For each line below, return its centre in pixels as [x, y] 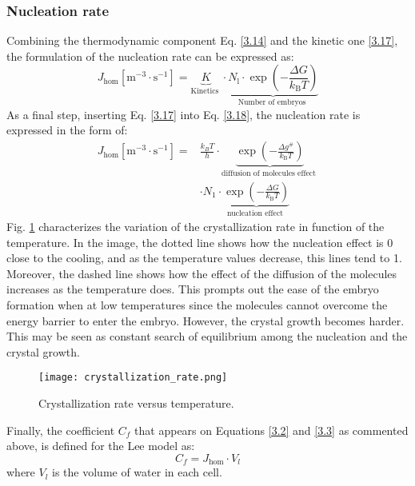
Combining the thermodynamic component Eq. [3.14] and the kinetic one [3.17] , [202, 40]
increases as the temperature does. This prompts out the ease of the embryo [193, 289]
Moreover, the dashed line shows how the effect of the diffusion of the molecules [202, 273]
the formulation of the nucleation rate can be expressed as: [150, 56]
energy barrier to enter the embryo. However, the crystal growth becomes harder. [206, 320]
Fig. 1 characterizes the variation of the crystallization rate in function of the [196, 226]
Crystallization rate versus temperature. [136, 402]
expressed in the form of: [67, 130]
